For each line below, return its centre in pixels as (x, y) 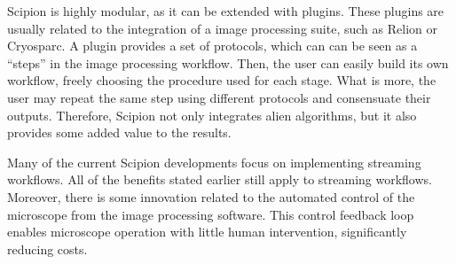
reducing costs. (47, 248)
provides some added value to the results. (119, 132)
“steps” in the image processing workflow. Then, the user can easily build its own (228, 62)
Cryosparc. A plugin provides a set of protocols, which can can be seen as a (212, 46)
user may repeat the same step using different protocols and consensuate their (219, 97)
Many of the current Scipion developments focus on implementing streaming (214, 162)
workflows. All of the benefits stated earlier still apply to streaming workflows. (220, 179)
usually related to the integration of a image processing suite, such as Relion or (222, 28)
